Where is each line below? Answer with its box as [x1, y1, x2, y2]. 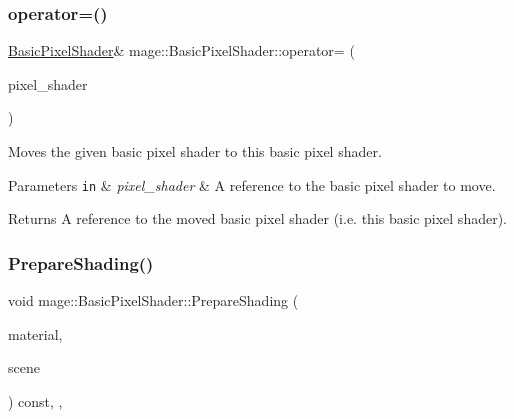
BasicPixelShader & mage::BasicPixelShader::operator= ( [8, 40, 355, 61]
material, [8, 323, 63, 344]
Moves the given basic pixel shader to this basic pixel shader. [8, 141, 382, 161]
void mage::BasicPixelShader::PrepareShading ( [8, 290, 299, 311]
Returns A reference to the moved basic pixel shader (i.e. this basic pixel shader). [8, 208, 507, 229]
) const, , [8, 390, 63, 411]
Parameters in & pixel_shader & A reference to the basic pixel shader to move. [8, 174, 496, 195]
